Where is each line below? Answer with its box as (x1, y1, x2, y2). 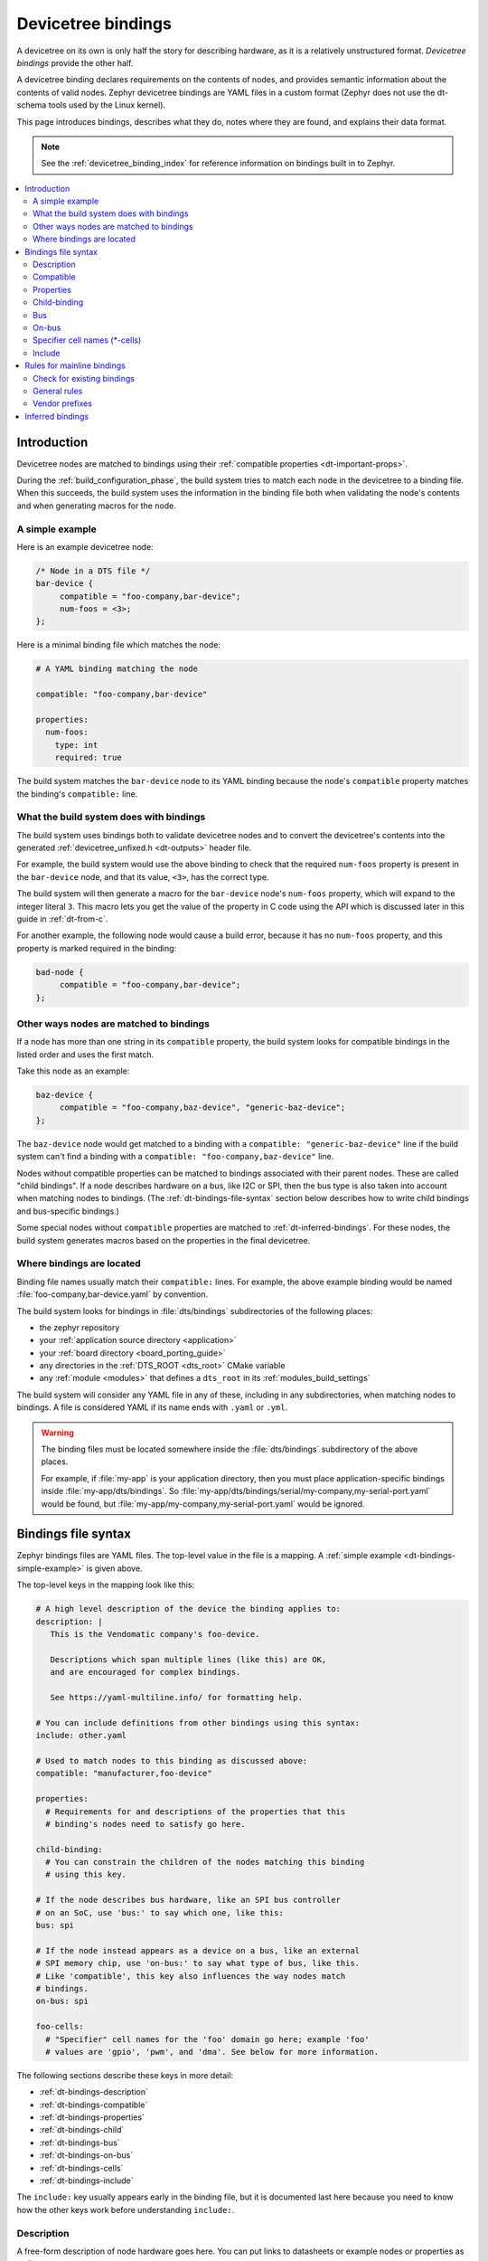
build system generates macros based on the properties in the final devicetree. (16, 1235, 311, 1245)
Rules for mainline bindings (24, 360, 126, 371)
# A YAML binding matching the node (35, 664, 199, 674)
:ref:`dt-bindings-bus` (39, 2137, 121, 2148)
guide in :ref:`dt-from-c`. (16, 913, 108, 924)
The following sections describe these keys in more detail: (16, 2069, 234, 2080)
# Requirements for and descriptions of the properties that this (45, 1806, 346, 1817)
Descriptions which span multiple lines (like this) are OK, (50, 1654, 327, 1664)
